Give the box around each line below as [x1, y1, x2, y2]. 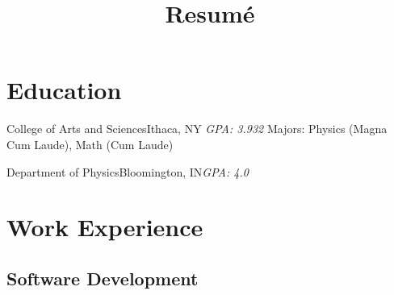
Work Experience [6, 210, 203, 243]
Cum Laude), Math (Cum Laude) [6, 135, 174, 152]
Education [6, 73, 122, 106]
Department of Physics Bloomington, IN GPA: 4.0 [6, 163, 249, 180]
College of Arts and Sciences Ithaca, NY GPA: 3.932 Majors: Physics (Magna [6, 120, 388, 137]
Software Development [6, 265, 199, 290]
